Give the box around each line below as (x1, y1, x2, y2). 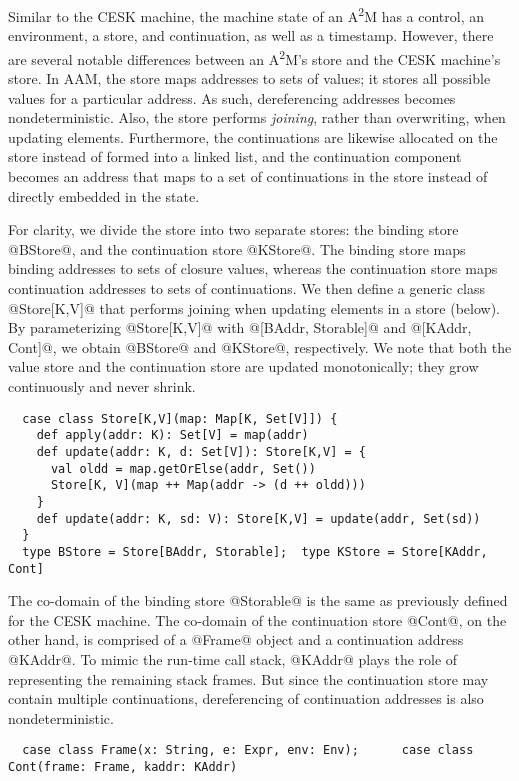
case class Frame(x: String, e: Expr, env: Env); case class (22, 743, 474, 758)
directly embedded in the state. (8, 185, 200, 206)
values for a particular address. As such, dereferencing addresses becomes (8, 87, 456, 108)
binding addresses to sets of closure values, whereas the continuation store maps (8, 258, 498, 279)
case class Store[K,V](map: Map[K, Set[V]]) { (22, 411, 338, 426)
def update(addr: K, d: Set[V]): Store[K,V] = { (36, 444, 366, 459)
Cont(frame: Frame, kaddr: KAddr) (8, 759, 238, 774)
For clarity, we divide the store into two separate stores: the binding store (8, 219, 459, 240)
